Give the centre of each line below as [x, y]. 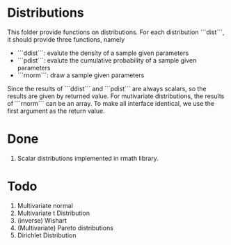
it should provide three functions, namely [66, 39]
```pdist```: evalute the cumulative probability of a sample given [107, 60]
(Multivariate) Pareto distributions [65, 228]
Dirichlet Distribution [47, 235]
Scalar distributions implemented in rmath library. [88, 158]
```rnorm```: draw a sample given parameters [81, 75]
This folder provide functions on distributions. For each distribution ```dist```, [116, 32]
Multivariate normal [45, 205]
